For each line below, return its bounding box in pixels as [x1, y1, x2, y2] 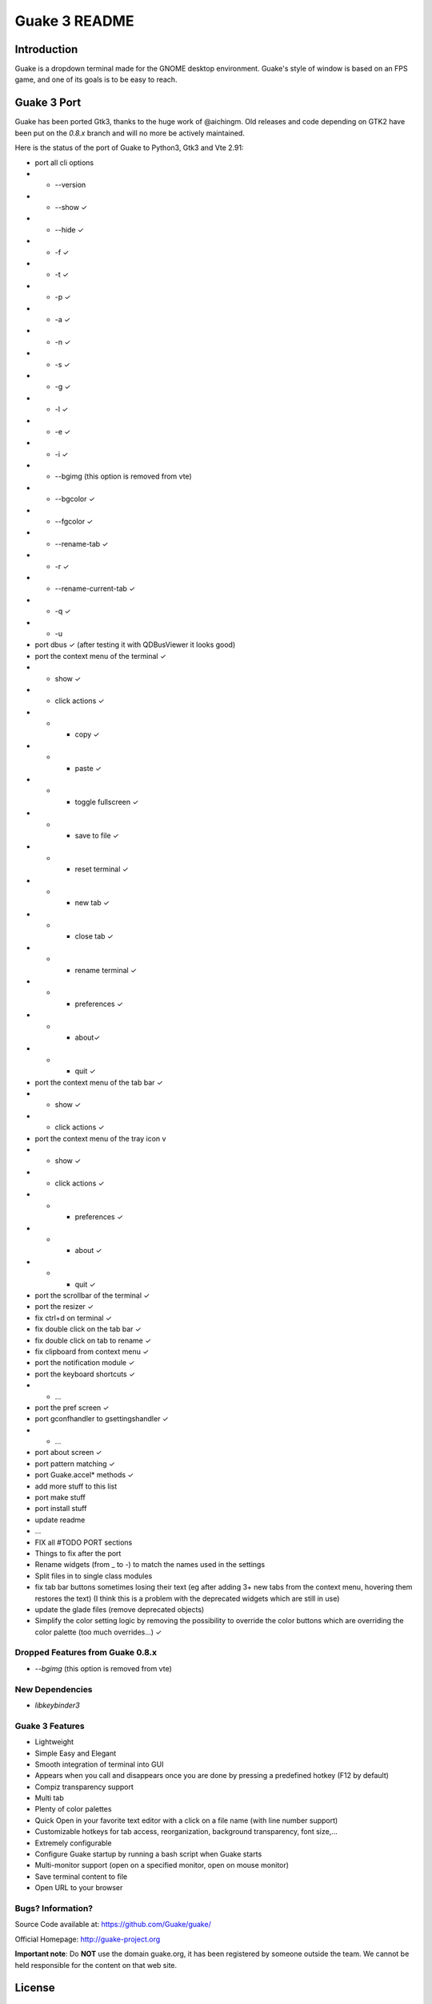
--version [54, 180, 86, 190]
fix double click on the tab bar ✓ [34, 1324, 142, 1334]
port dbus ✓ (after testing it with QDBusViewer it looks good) [34, 640, 236, 649]
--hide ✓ [54, 224, 84, 234]
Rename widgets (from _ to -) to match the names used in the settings [34, 1560, 266, 1570]
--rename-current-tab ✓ [54, 584, 136, 593]
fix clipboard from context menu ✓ [34, 1347, 150, 1356]
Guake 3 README [14, 12, 134, 30]
